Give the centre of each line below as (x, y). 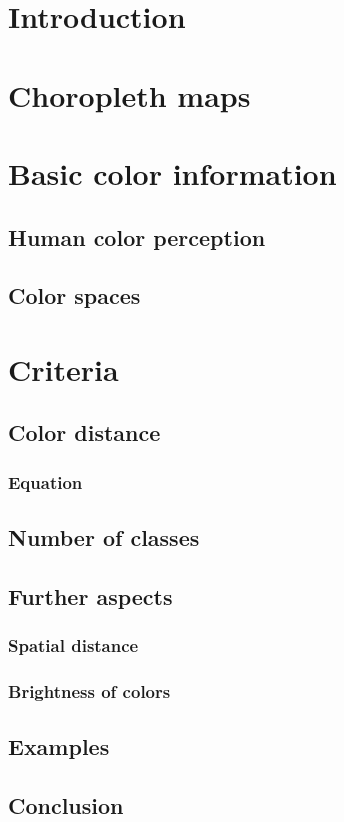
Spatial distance (73, 645)
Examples (59, 746)
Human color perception (137, 236)
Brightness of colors (89, 691)
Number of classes (104, 537)
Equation (45, 481)
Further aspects (90, 595)
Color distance (84, 432)
